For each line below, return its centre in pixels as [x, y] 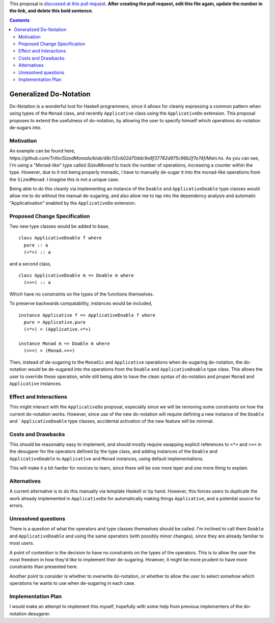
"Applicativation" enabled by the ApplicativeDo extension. [73, 203]
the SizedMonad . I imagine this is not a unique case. [64, 179]
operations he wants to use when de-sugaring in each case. [73, 583]
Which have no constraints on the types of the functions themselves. [82, 294]
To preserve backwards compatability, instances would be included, [81, 304]
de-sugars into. [25, 127]
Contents [20, 20]
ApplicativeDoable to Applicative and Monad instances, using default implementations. [106, 458]
